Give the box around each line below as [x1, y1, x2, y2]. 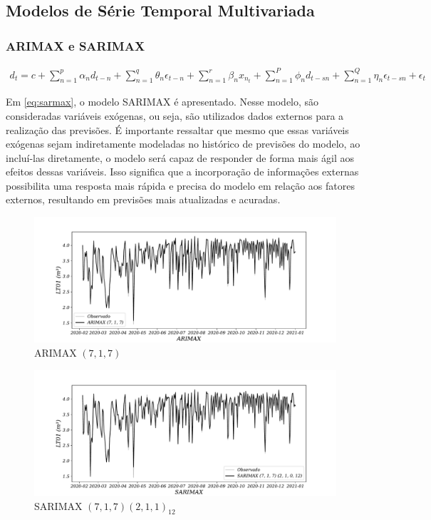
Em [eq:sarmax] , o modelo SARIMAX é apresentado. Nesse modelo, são [6, 94, 319, 109]
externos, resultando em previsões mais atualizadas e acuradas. [6, 192, 281, 207]
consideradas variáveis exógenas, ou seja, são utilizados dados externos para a [6, 108, 344, 123]
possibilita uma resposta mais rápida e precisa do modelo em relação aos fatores [6, 178, 355, 193]
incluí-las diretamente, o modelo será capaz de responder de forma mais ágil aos [6, 150, 354, 165]
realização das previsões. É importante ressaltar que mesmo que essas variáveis [6, 122, 349, 137]
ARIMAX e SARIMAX [6, 36, 145, 54]
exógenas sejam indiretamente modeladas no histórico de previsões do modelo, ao [6, 136, 360, 151]
